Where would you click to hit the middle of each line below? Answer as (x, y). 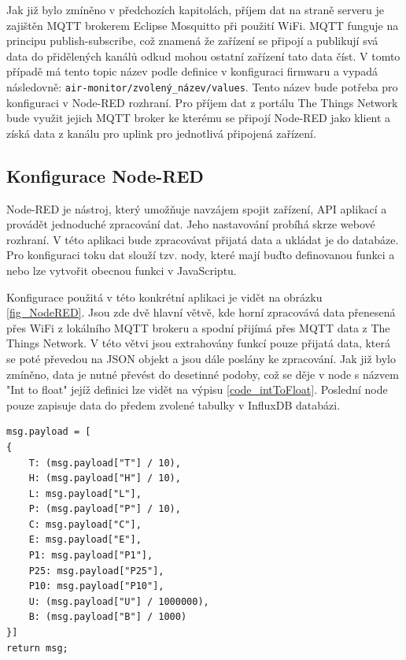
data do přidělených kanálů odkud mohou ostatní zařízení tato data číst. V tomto (203, 56)
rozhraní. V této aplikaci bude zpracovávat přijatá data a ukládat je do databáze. (203, 239)
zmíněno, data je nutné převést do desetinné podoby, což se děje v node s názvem (203, 374)
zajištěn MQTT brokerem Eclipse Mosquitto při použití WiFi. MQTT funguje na (203, 25)
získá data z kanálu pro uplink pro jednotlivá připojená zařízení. (161, 133)
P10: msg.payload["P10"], (96, 586)
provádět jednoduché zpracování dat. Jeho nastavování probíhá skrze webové (191, 224)
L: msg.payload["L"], (85, 493)
